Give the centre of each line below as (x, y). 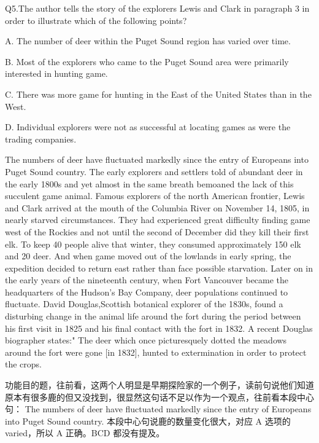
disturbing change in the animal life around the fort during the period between (153, 316)
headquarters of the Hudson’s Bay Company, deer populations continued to (147, 292)
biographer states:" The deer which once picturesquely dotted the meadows (146, 340)
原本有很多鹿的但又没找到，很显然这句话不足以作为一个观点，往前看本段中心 (159, 397)
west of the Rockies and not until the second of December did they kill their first (157, 231)
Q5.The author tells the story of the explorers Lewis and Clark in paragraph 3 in (157, 8)
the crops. (24, 364)
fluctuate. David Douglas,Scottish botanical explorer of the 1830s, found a (144, 304)
